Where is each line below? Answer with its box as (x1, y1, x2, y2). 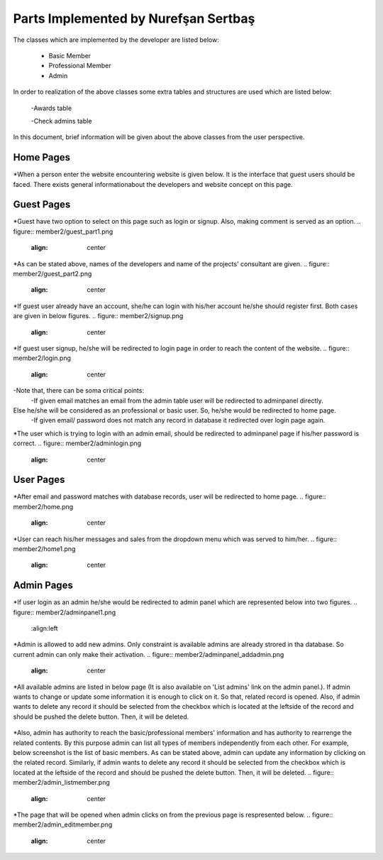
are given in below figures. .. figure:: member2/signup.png (13, 312, 184, 320)
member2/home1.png (13, 544, 76, 553)
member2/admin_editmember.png (13, 820, 113, 829)
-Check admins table (30, 116, 92, 125)
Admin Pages (13, 579, 74, 592)
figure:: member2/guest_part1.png (13, 227, 113, 236)
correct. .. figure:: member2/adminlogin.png (13, 439, 142, 447)
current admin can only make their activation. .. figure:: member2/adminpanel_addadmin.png (13, 650, 284, 658)
